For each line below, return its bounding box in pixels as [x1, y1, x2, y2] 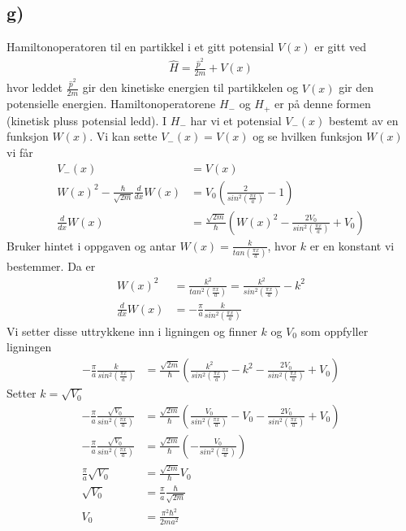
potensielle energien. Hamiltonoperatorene [6, 95, 216, 112]
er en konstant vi [309, 237, 395, 254]
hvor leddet [6, 79, 63, 96]
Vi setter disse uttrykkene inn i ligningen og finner [6, 322, 257, 339]
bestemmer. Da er [6, 258, 96, 274]
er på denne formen [274, 95, 371, 112]
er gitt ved [314, 38, 367, 55]
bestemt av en [329, 111, 399, 128]
